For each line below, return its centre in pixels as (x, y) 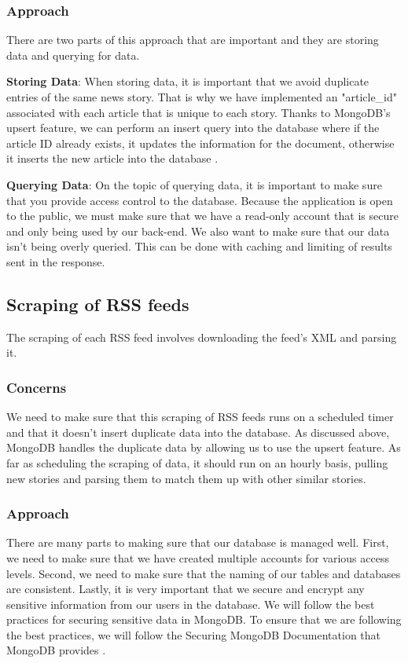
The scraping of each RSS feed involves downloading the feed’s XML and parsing (202, 337)
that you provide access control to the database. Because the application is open (200, 200)
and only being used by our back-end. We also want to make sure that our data (198, 231)
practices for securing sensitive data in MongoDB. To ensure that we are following (204, 619)
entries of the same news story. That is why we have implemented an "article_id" (202, 97)
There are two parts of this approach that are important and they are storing (193, 40)
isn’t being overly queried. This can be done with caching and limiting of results (199, 246)
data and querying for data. (73, 55)
